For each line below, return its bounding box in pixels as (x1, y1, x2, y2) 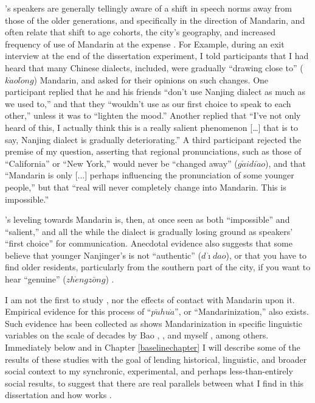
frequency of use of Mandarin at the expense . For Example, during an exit (5, 37, 285, 50)
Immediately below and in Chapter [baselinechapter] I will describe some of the (5, 341, 300, 354)
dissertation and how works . (5, 388, 112, 401)
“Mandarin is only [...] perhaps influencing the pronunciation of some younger (5, 169, 294, 181)
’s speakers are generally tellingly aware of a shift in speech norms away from (5, 2, 292, 14)
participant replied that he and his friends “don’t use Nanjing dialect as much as (5, 85, 306, 98)
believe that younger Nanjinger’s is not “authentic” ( (5, 248, 202, 261)
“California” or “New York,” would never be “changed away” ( (5, 156, 238, 169)
